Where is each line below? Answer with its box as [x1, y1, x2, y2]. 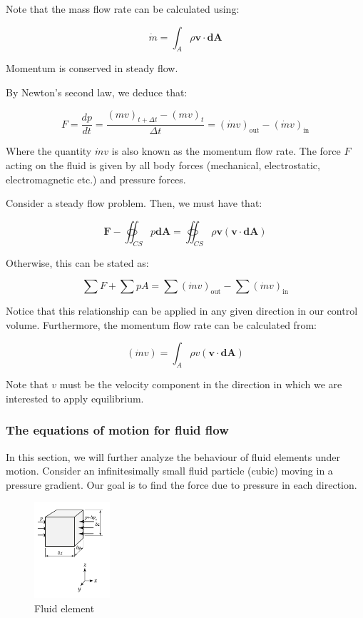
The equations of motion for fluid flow [6, 421, 229, 439]
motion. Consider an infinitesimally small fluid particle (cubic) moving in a [6, 463, 333, 478]
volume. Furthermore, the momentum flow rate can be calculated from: [6, 317, 317, 332]
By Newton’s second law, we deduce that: [6, 84, 188, 99]
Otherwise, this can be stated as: [6, 255, 149, 270]
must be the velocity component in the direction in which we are [59, 377, 342, 392]
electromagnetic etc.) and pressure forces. [6, 171, 186, 186]
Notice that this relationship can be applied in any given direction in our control [6, 303, 358, 318]
